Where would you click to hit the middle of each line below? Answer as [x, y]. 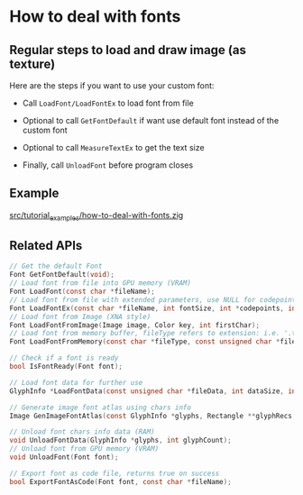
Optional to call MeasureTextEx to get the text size [113, 147]
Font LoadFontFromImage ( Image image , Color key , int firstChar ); [134, 325]
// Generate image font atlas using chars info [101, 408]
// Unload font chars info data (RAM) [82, 432]
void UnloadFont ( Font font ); [64, 457]
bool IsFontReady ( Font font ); [66, 367]
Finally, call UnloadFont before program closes [108, 165]
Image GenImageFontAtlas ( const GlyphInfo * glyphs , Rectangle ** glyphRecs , [153, 416]
